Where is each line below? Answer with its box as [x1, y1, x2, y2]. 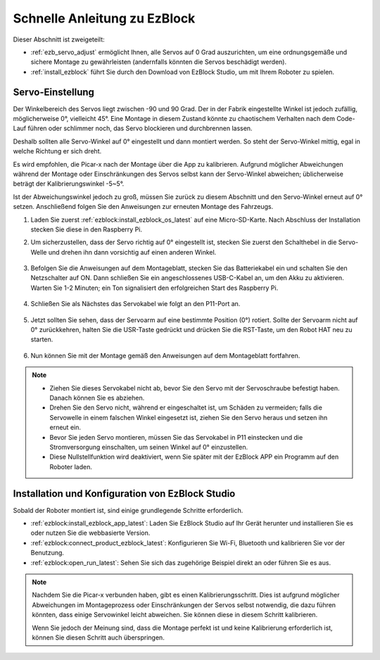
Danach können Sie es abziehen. [49, 394, 145, 402]
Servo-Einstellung [13, 86, 95, 98]
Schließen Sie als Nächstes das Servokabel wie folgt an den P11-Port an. [30, 300, 241, 308]
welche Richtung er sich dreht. [13, 147, 102, 156]
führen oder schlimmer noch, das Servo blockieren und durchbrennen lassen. [27, 124, 253, 133]
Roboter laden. [49, 462, 93, 471]
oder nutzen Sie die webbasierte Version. [30, 528, 151, 538]
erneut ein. [49, 423, 81, 432]
